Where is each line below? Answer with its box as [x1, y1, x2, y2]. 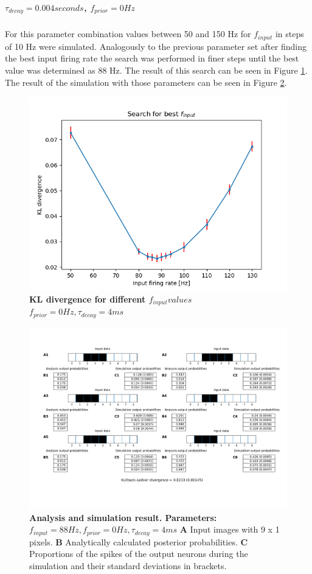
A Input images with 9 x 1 [179, 523, 280, 536]
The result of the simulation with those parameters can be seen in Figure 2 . [5, 75, 287, 88]
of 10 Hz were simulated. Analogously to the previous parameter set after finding [5, 40, 307, 52]
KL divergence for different [29, 292, 146, 305]
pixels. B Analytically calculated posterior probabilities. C [29, 535, 248, 548]
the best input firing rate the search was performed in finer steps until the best [5, 52, 299, 65]
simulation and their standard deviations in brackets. [29, 559, 227, 572]
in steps [275, 27, 304, 40]
